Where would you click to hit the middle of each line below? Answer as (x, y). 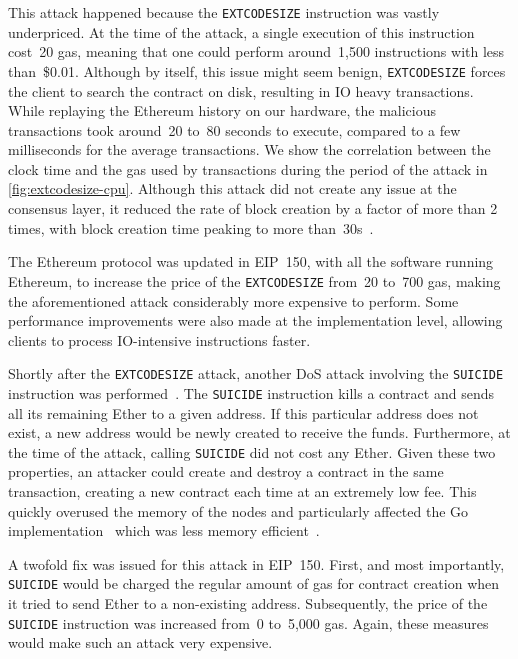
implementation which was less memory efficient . (164, 530)
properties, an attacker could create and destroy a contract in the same (226, 471)
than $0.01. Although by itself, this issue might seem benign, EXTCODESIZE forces (257, 70)
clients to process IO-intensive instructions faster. (159, 339)
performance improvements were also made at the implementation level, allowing (255, 320)
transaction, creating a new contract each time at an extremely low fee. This (242, 491)
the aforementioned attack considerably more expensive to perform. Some (233, 300)
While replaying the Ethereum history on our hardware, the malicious (222, 110)
